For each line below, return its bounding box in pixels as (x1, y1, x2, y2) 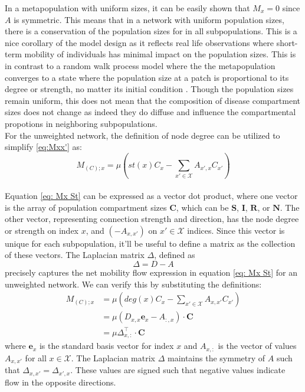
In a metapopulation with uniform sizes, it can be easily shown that (5, 2, 250, 14)
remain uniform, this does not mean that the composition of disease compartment (5, 94, 300, 106)
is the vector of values (218, 339, 297, 352)
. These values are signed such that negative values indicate (70, 364, 286, 376)
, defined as (154, 249, 195, 261)
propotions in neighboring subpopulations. (5, 117, 158, 129)
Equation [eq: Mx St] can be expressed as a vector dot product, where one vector (5, 190, 298, 202)
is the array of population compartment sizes (5, 201, 167, 213)
